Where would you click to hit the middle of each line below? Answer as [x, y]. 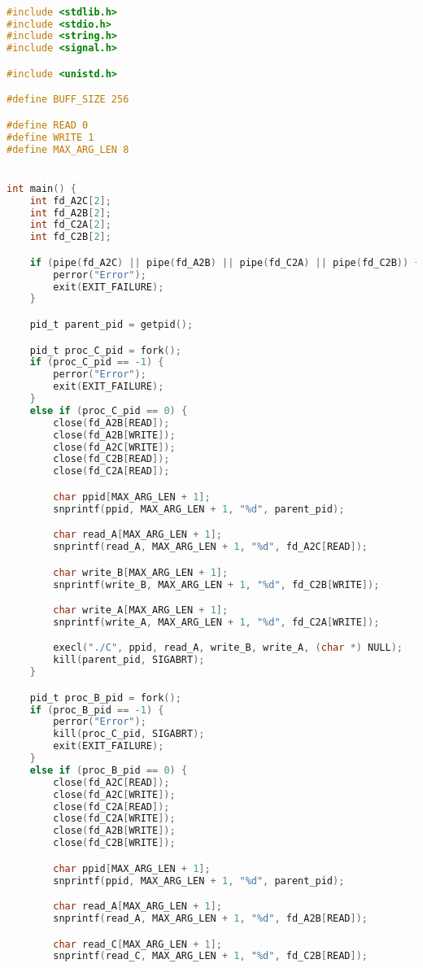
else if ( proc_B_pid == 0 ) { [109, 770]
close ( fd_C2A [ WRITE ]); [114, 819]
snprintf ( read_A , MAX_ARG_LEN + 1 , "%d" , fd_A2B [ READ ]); [211, 919]
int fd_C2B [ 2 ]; [70, 237]
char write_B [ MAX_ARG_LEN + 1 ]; [141, 572]
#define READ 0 [48, 125]
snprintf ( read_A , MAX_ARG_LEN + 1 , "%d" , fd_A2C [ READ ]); [211, 547]
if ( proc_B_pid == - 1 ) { [97, 710]
